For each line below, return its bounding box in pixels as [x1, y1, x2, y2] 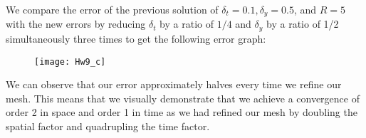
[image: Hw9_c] [34, 56, 106, 67]
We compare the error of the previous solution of [6, 2, 219, 16]
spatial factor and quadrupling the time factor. [6, 118, 210, 133]
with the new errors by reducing [6, 16, 146, 31]
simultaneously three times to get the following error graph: [6, 31, 266, 46]
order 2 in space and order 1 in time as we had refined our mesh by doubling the [6, 105, 357, 120]
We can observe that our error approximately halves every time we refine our [6, 77, 342, 92]
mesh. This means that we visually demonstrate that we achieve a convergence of [6, 90, 360, 105]
